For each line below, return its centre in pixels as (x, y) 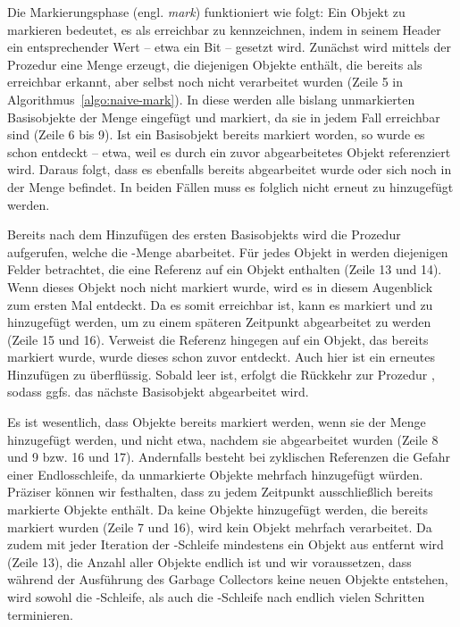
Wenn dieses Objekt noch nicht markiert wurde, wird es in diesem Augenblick (220, 286)
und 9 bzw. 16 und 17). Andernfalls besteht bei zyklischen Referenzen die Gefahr (229, 457)
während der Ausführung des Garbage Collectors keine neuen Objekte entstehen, (228, 579)
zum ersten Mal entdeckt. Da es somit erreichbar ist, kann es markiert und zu (220, 304)
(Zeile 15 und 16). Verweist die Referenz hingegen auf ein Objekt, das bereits (218, 339)
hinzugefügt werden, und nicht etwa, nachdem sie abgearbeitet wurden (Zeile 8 (223, 439)
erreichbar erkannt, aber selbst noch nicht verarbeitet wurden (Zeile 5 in (205, 82)
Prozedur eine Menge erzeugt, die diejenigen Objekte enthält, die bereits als (215, 64)
